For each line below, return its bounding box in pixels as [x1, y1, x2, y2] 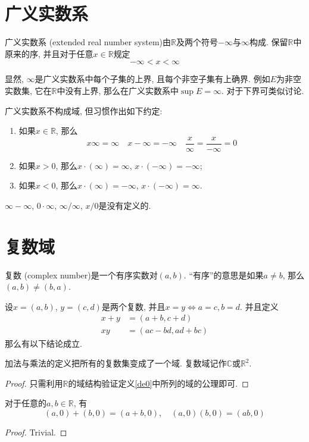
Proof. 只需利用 [5, 377, 63, 389]
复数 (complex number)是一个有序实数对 [5, 268, 158, 281]
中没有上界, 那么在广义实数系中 [57, 84, 179, 96]
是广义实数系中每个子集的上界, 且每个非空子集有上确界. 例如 [35, 73, 270, 85]
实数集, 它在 [5, 84, 52, 96]
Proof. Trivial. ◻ [5, 425, 67, 438]
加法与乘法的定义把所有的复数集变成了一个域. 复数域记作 [5, 357, 227, 369]
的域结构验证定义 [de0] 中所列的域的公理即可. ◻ [68, 377, 249, 389]
